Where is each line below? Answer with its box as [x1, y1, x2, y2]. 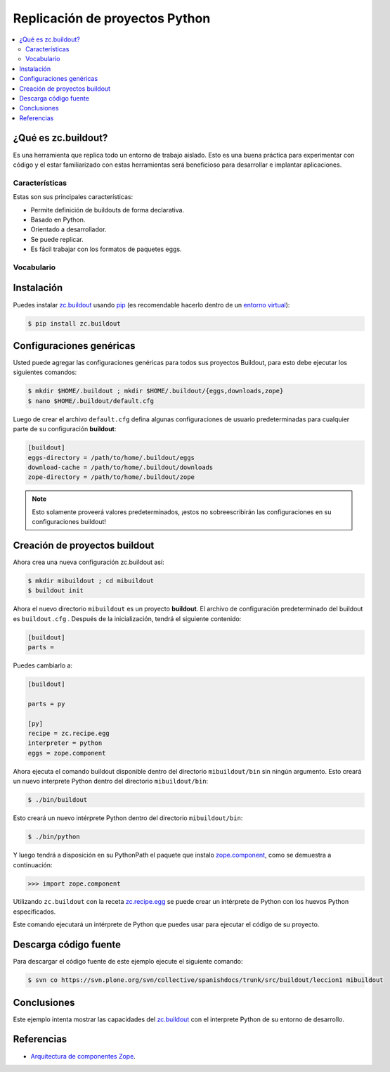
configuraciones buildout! [32, 518, 107, 526]
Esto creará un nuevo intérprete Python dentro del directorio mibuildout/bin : [13, 814, 243, 822]
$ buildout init [27, 587, 84, 594]
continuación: [13, 860, 53, 869]
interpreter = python [27, 739, 103, 747]
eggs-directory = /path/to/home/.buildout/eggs [27, 454, 195, 461]
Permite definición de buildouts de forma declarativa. [30, 205, 185, 214]
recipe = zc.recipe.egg [27, 729, 110, 738]
